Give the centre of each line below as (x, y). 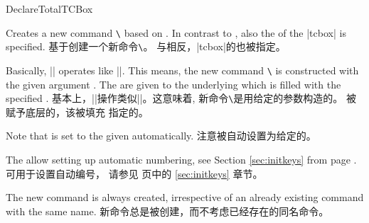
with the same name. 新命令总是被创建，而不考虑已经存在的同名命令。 (167, 211)
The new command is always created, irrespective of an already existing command (185, 197)
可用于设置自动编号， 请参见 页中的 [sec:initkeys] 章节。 (134, 173)
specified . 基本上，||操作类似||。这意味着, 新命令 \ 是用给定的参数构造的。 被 (181, 98)
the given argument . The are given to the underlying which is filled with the (173, 84)
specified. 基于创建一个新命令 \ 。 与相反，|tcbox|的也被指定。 (146, 46)
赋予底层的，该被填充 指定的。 (77, 111)
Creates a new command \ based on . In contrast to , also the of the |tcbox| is (176, 32)
